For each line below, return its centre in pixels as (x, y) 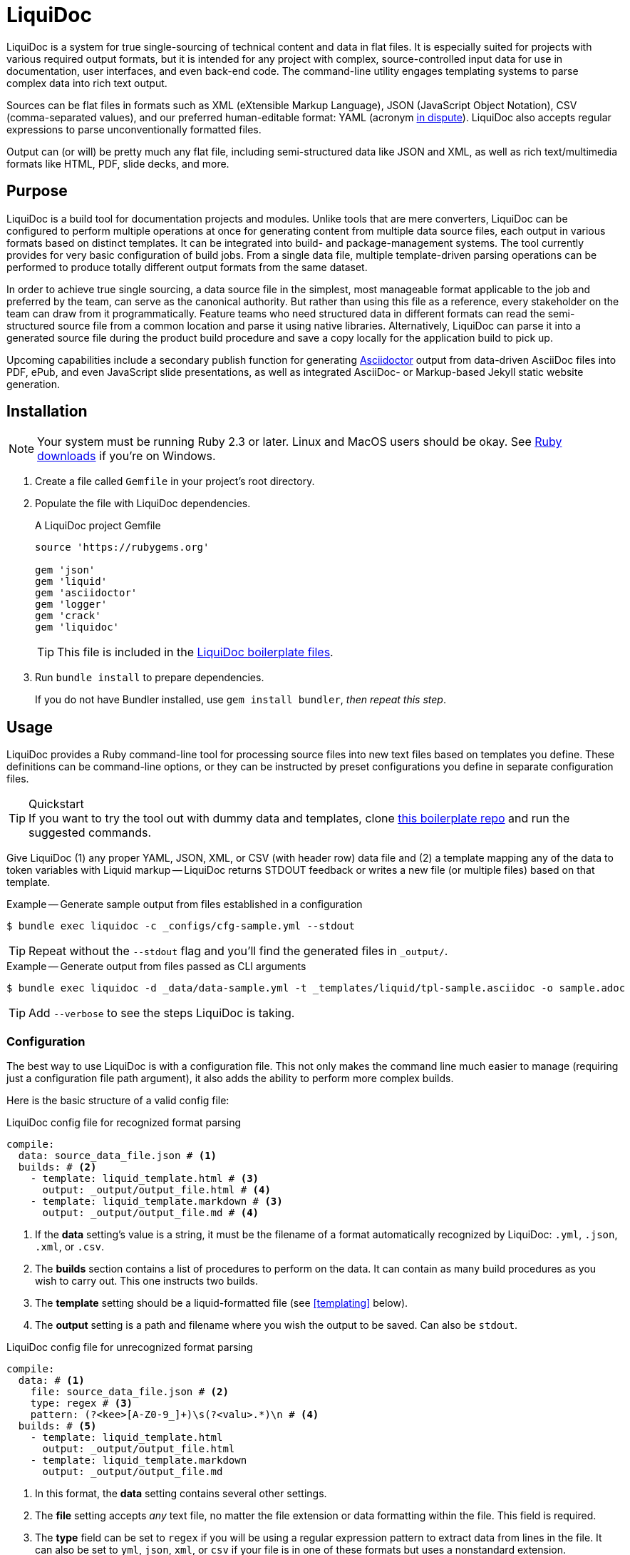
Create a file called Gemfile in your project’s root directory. (175, 481)
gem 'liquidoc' (77, 627)
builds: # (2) (57, 1167)
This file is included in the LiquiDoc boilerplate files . (195, 652)
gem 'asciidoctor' (86, 593)
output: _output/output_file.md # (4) (151, 1213)
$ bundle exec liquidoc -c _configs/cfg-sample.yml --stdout (181, 926)
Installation (47, 412)
